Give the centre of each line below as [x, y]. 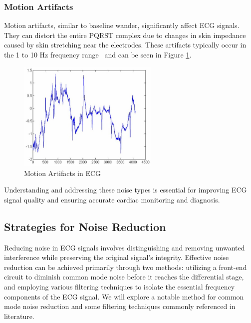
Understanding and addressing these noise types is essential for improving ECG [125, 190]
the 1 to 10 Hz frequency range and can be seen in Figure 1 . [98, 54]
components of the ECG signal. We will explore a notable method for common [124, 296]
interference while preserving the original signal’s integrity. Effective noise [117, 257]
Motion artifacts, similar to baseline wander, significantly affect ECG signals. [122, 25]
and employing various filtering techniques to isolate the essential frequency [120, 286]
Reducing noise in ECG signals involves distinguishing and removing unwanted [125, 247]
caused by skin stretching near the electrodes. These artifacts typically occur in [125, 45]
